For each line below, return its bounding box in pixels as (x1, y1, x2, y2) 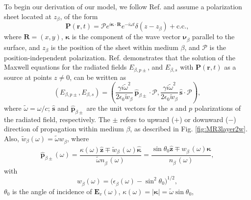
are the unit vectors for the (86, 102, 168, 113)
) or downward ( (179, 114, 228, 124)
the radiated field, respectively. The (4, 114, 110, 124)
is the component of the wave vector (72, 31, 181, 42)
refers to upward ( (120, 114, 175, 124)
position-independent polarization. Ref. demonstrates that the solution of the (4, 52, 235, 62)
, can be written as (70, 72, 126, 82)
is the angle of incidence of (12, 186, 92, 196)
